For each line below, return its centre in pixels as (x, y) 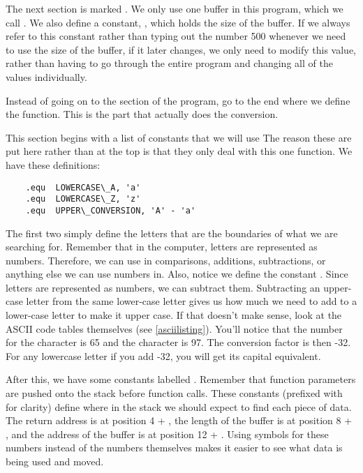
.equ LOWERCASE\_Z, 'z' (83, 199)
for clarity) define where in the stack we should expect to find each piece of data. (179, 406)
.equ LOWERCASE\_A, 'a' (83, 187)
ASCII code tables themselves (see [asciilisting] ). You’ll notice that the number (174, 328)
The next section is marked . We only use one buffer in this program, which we (175, 8)
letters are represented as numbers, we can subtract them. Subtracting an (163, 287)
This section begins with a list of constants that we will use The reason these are (179, 137)
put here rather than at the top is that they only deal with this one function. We (179, 151)
